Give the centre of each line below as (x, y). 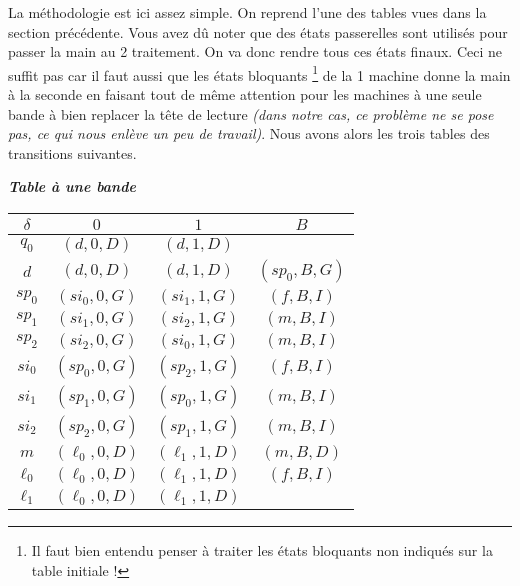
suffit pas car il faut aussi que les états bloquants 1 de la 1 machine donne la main (259, 73)
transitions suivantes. (72, 152)
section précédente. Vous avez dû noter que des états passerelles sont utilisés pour (258, 31)
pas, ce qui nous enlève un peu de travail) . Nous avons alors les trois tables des (249, 133)
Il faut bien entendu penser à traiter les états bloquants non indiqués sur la (262, 550)
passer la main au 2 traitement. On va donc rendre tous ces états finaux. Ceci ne (255, 51)
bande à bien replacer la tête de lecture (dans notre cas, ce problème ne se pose (251, 113)
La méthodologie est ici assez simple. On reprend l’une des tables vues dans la (247, 12)
